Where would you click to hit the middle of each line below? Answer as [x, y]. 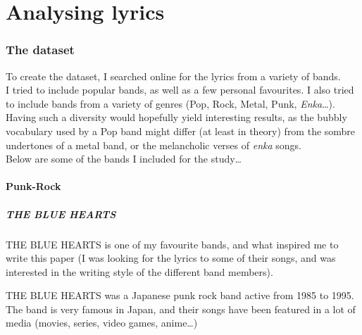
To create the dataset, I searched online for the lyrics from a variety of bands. [173, 76]
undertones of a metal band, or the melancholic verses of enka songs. [154, 145]
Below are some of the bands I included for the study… [124, 159]
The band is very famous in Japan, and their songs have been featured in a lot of [181, 309]
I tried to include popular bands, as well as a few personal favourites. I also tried [180, 90]
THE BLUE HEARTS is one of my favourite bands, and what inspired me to [172, 244]
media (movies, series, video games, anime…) [102, 323]
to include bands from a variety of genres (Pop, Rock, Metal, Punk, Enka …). [170, 103]
